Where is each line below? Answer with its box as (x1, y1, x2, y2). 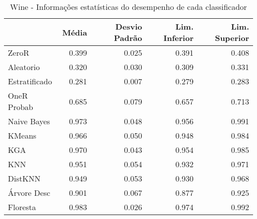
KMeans (8, 130, 37, 141)
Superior (214, 32, 249, 43)
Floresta (8, 201, 36, 213)
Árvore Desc (8, 187, 50, 198)
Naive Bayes (8, 115, 50, 127)
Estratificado (8, 75, 52, 87)
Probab (8, 101, 33, 112)
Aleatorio (8, 61, 40, 73)
